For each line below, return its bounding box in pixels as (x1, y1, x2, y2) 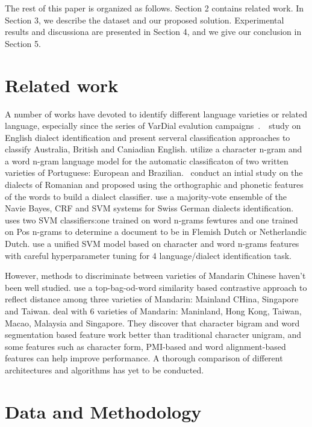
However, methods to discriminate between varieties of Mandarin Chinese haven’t (5, 269, 306, 282)
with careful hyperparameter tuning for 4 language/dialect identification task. (5, 249, 292, 261)
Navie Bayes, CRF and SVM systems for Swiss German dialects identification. (5, 202, 294, 214)
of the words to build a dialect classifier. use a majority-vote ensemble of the (5, 190, 287, 202)
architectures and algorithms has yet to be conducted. (5, 363, 204, 376)
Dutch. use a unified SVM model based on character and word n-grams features (5, 237, 299, 250)
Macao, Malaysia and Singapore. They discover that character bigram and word (5, 316, 300, 329)
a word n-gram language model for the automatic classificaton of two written (5, 154, 289, 167)
